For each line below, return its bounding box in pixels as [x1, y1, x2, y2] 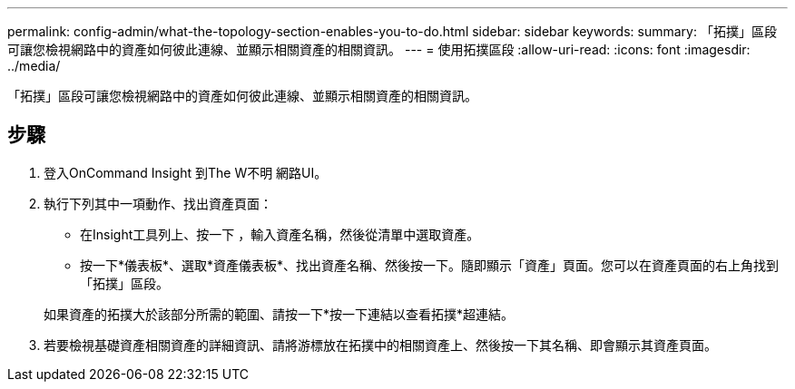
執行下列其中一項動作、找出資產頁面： [44, 195, 272, 211]
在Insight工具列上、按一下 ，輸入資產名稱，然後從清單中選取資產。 [80, 226, 480, 242]
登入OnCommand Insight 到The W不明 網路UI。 [44, 164, 328, 180]
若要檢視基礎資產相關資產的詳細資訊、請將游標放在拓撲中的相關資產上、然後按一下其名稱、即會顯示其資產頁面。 [44, 336, 717, 353]
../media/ [7, 58, 61, 73]
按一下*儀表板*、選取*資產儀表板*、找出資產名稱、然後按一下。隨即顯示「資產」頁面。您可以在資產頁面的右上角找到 [80, 257, 780, 273]
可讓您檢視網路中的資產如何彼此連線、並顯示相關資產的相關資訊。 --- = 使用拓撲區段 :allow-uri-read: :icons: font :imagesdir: [7, 42, 751, 57]
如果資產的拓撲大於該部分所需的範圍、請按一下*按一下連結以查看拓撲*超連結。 [44, 306, 515, 322]
